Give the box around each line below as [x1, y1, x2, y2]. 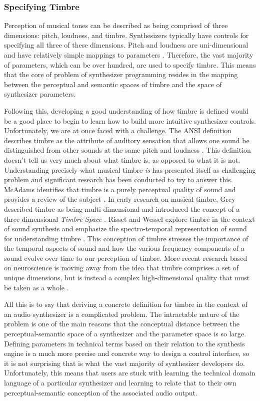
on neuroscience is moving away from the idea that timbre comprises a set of [4, 262, 239, 273]
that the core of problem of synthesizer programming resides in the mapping [4, 69, 238, 80]
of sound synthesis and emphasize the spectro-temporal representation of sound [4, 223, 247, 234]
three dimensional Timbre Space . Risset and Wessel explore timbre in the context [4, 213, 255, 224]
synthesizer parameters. [4, 89, 76, 99]
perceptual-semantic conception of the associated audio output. [4, 387, 197, 397]
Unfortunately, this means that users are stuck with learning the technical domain [4, 367, 255, 378]
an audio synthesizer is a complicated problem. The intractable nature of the [4, 308, 239, 319]
